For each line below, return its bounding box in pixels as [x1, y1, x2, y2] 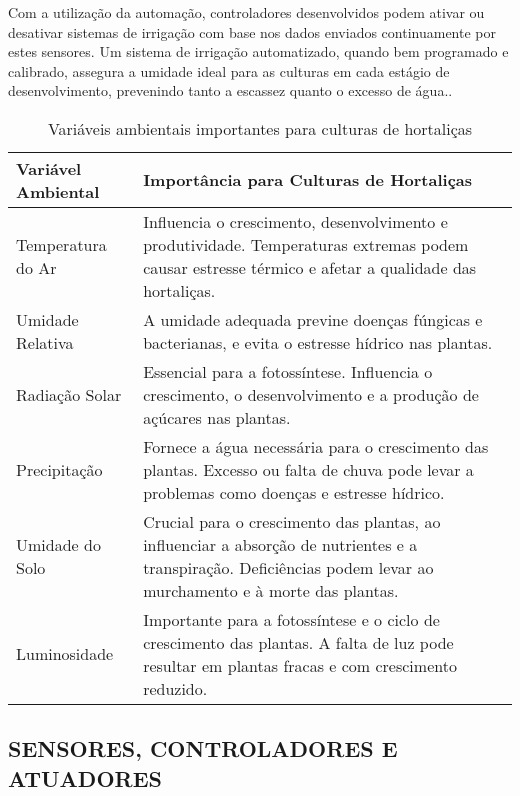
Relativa [16, 330, 74, 354]
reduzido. [143, 676, 208, 700]
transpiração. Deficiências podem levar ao [143, 555, 434, 579]
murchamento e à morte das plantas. [143, 578, 399, 602]
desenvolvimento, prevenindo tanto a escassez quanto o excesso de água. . [8, 80, 453, 101]
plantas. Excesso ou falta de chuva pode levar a [143, 457, 474, 481]
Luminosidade [16, 642, 114, 666]
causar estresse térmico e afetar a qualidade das [143, 255, 477, 279]
